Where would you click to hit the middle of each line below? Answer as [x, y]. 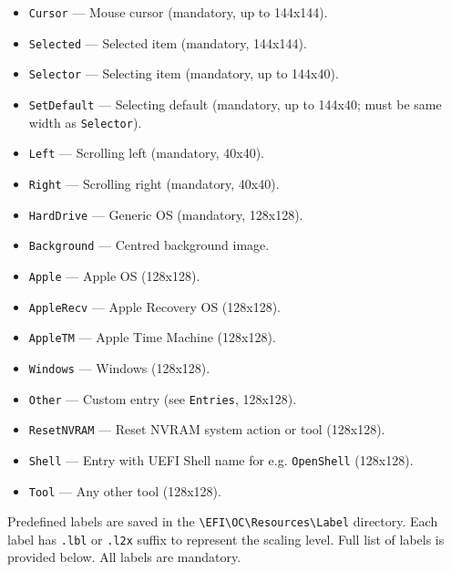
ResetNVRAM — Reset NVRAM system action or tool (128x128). [207, 429]
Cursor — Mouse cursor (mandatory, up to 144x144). [178, 12]
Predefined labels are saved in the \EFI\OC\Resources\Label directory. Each [223, 521]
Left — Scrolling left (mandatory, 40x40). [146, 153]
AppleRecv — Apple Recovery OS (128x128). [155, 306]
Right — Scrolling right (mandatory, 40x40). [154, 183]
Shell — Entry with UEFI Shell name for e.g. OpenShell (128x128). [221, 459]
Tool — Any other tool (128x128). [125, 490]
